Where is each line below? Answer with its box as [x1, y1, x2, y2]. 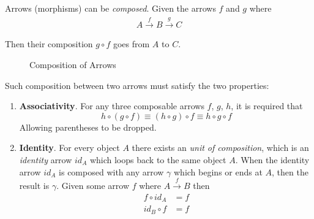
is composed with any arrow [59, 165, 164, 178]
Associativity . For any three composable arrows [19, 99, 204, 112]
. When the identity [235, 153, 310, 166]
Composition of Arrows [29, 58, 116, 71]
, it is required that [231, 99, 303, 112]
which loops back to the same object [89, 153, 226, 166]
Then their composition [5, 37, 93, 50]
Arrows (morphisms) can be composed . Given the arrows [5, 2, 216, 14]
